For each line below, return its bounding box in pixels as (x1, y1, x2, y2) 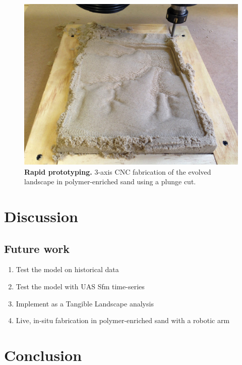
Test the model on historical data (16, 264, 119, 275)
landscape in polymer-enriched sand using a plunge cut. (24, 176, 196, 187)
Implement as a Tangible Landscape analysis (16, 298, 154, 308)
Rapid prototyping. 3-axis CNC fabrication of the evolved (24, 166, 211, 177)
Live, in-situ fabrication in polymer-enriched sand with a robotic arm (16, 315, 230, 326)
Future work (4, 240, 70, 256)
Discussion (4, 205, 78, 226)
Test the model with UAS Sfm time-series (16, 281, 145, 291)
